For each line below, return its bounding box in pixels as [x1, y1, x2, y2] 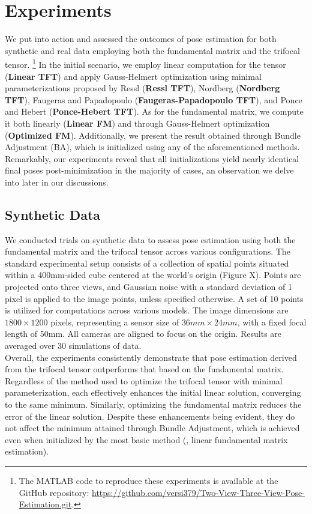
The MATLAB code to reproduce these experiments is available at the [19, 474, 278, 486]
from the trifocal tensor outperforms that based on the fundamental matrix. [5, 363, 284, 375]
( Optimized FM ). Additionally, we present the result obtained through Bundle [5, 128, 301, 141]
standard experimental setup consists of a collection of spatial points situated [5, 256, 289, 269]
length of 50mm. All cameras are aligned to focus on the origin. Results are [5, 327, 282, 340]
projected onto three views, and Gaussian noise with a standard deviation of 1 [5, 280, 292, 293]
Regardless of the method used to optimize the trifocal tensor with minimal [5, 374, 283, 387]
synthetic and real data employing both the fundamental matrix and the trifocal [5, 44, 300, 56]
